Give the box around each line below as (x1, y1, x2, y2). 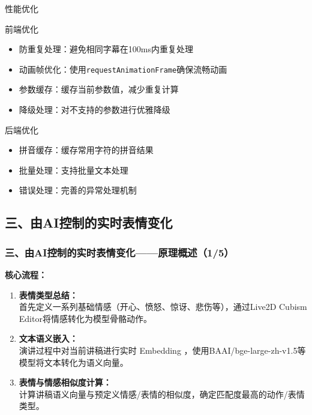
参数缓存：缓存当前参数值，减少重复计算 (19, 83, 179, 95)
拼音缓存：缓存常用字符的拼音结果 (19, 144, 154, 156)
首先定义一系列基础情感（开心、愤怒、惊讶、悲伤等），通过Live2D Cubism (19, 300, 307, 313)
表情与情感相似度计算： (19, 376, 112, 389)
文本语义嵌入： (19, 332, 78, 345)
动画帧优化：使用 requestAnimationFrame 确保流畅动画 (19, 62, 227, 75)
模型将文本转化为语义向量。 (19, 356, 128, 368)
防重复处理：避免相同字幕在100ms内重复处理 (19, 43, 193, 55)
